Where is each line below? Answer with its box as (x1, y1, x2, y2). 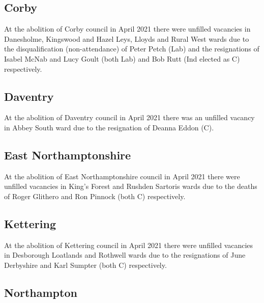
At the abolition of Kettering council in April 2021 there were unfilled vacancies (4, 239, 253, 250)
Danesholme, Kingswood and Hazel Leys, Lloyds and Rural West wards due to (4, 33, 249, 44)
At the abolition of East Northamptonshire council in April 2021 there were (4, 171, 240, 181)
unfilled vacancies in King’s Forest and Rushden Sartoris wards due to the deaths (4, 181, 257, 191)
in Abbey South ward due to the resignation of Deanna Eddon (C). (4, 122, 214, 132)
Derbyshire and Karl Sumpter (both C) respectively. (4, 259, 167, 270)
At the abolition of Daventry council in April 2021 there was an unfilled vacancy (4, 112, 255, 123)
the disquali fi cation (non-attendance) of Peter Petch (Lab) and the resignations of (4, 43, 259, 54)
